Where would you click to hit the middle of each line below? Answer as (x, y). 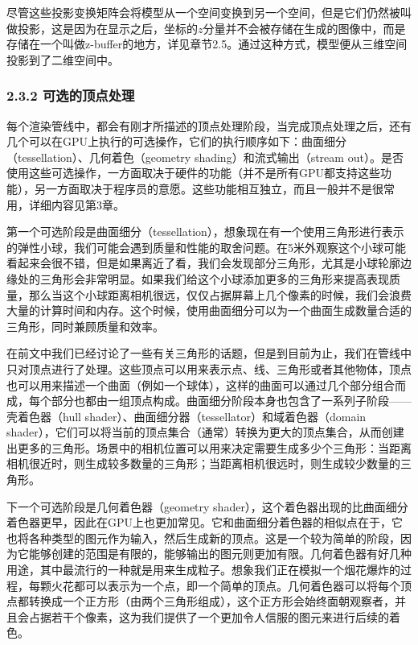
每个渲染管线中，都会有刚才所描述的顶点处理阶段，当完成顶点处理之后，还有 (209, 125)
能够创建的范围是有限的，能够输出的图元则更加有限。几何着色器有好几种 (220, 554)
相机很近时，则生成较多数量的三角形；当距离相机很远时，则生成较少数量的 (203, 463)
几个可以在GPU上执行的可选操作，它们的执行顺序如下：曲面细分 (177, 141)
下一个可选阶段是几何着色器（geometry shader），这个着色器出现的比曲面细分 (207, 506)
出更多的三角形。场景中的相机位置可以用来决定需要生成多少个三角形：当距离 (209, 447)
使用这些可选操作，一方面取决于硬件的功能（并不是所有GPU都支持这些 (194, 173)
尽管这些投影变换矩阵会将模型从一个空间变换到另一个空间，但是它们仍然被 (203, 12)
